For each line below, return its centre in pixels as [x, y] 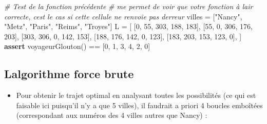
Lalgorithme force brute [69, 74]
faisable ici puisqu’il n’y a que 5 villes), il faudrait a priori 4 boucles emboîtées [139, 105]
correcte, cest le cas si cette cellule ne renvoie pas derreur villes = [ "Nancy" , [123, 16]
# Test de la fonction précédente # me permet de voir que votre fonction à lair [129, 6]
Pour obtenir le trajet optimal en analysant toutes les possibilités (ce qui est [136, 95]
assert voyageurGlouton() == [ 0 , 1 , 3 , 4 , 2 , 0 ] [77, 46]
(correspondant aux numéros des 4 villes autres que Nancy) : [112, 115]
